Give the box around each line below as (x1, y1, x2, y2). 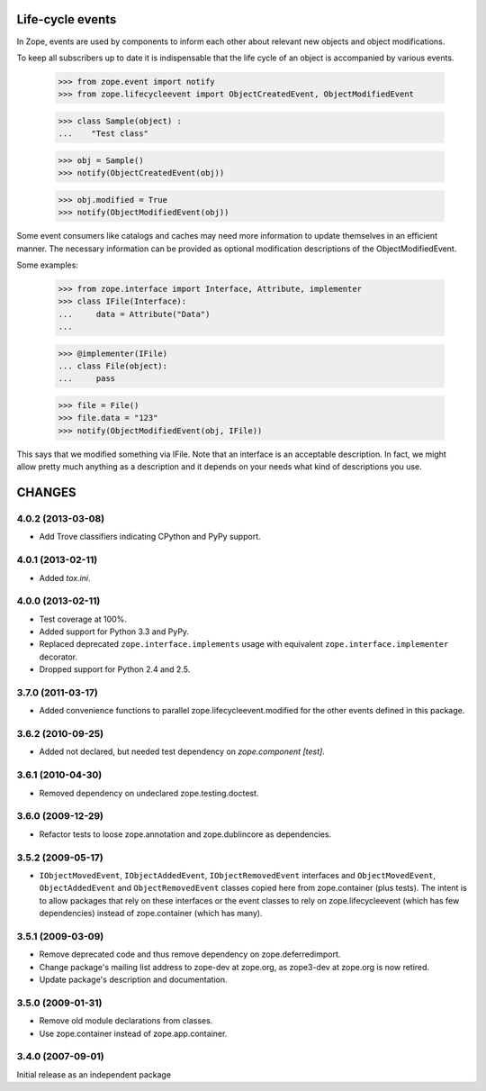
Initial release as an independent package (16, 1068, 171, 1080)
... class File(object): (58, 361, 168, 371)
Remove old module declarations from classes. (39, 1015, 213, 1026)
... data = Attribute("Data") (58, 309, 211, 319)
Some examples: (16, 259, 78, 270)
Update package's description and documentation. (39, 974, 228, 985)
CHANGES (16, 485, 76, 500)
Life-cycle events (16, 12, 117, 27)
